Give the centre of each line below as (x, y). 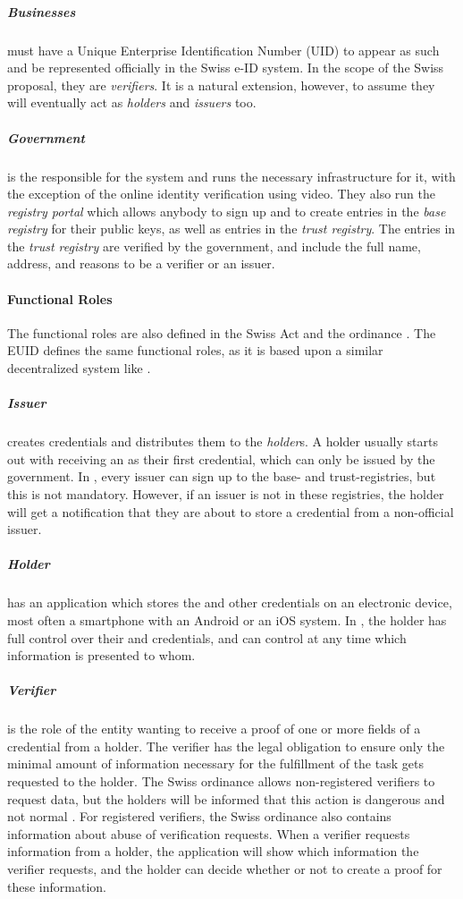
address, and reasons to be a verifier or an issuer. (141, 263)
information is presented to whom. (101, 655)
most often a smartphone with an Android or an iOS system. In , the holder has (227, 619)
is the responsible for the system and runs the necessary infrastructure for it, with (231, 176)
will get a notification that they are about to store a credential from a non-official (231, 511)
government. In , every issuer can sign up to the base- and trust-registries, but (222, 476)
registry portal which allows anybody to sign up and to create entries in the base (227, 211)
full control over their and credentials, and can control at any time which (207, 637)
